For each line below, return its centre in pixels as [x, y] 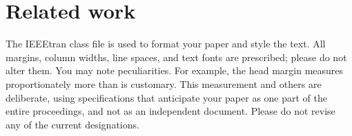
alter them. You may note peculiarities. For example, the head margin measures [175, 70]
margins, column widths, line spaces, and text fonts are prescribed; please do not [176, 57]
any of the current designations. [72, 124]
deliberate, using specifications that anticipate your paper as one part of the [166, 97]
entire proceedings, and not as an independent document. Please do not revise [170, 111]
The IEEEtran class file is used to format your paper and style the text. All [166, 44]
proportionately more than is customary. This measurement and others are [164, 83]
